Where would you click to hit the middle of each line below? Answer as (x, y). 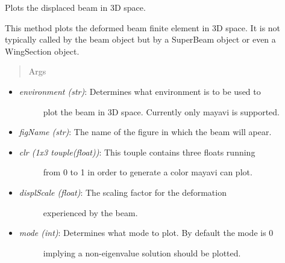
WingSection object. (42, 51)
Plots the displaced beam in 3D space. (75, 7)
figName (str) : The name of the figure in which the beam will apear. (145, 132)
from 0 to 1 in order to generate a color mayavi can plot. (148, 172)
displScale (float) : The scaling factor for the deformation (123, 192)
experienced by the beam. (90, 212)
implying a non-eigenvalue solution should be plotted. (142, 252)
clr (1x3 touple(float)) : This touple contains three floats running (137, 152)
